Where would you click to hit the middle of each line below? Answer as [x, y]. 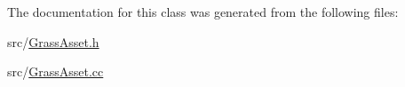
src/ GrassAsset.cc [56, 71]
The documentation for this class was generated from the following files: [203, 12]
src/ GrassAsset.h [53, 41]
